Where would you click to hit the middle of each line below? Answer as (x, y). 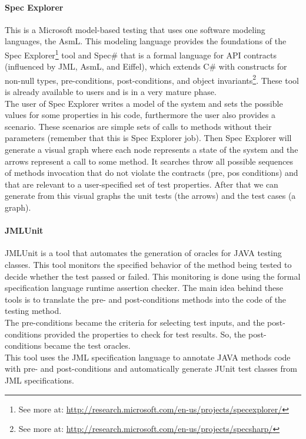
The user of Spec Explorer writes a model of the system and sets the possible (144, 103)
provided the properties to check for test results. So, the (145, 334)
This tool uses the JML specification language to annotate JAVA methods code (148, 357)
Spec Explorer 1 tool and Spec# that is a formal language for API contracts (141, 54)
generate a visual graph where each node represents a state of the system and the (152, 150)
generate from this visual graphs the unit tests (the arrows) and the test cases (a (150, 196)
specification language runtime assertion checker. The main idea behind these (144, 288)
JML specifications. (40, 380)
